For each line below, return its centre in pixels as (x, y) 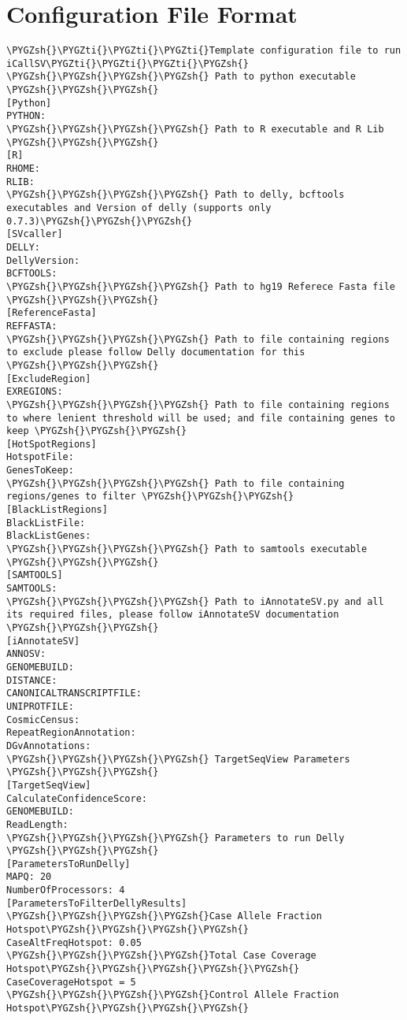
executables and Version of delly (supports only (139, 208)
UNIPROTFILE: (40, 706)
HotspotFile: (40, 457)
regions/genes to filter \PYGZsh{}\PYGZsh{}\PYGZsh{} (150, 497)
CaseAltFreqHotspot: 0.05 (74, 942)
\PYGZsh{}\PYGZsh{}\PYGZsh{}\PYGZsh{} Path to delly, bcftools (176, 195)
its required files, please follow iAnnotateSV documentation (173, 615)
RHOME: (23, 169)
